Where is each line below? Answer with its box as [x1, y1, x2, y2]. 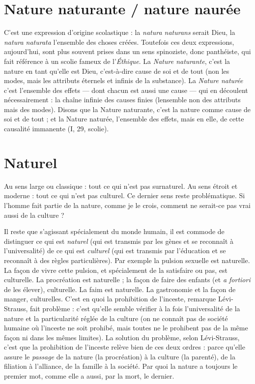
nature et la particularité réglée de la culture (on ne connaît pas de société [4, 313, 228, 323]
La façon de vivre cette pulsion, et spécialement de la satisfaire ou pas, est [4, 265, 227, 275]
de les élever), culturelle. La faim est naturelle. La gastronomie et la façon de [4, 284, 236, 294]
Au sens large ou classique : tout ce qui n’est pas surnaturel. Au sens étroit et [4, 180, 238, 191]
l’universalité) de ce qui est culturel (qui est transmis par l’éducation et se [4, 245, 226, 256]
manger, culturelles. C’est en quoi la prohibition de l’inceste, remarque [4, 294, 216, 304]
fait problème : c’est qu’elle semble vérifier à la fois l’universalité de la [30, 303, 240, 313]
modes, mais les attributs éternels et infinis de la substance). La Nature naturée [4, 75, 243, 86]
